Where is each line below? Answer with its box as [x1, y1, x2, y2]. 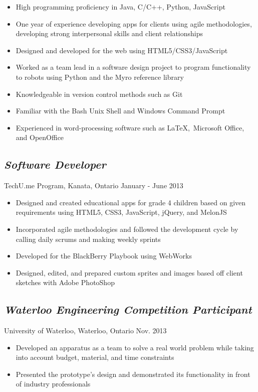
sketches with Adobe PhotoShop [16, 277, 115, 288]
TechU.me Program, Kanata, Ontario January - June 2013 [4, 180, 183, 191]
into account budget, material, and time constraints [16, 352, 174, 362]
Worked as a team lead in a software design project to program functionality [16, 62, 251, 72]
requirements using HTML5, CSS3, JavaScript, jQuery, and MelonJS [16, 207, 227, 217]
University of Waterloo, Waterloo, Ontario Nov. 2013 [4, 325, 167, 336]
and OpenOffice [16, 132, 64, 143]
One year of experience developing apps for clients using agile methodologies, [16, 18, 252, 29]
